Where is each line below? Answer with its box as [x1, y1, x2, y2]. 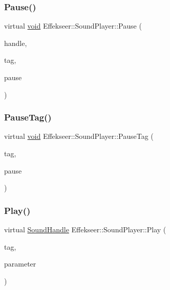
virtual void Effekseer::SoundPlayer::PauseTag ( [4, 131, 154, 141]
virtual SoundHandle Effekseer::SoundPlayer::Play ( [4, 224, 166, 234]
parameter [4, 258, 36, 269]
